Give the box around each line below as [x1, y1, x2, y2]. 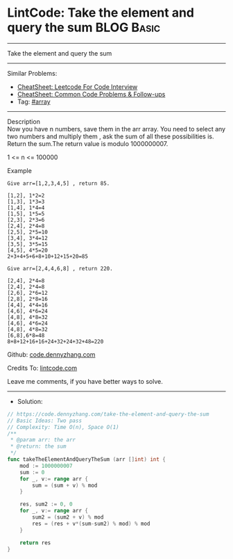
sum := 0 [19, 469, 45, 476]
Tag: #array [17, 97, 51, 106]
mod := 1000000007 [19, 462, 73, 469]
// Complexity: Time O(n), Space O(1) [7, 423, 119, 430]
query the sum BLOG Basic [7, 19, 161, 35]
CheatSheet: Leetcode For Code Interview [17, 82, 138, 91]
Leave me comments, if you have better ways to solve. [7, 377, 163, 385]
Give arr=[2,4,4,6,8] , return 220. [7, 265, 113, 272]
